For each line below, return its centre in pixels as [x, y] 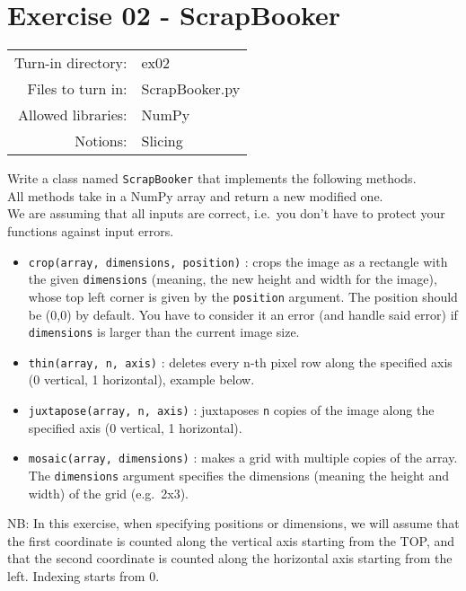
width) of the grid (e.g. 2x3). [108, 493]
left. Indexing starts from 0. [84, 575]
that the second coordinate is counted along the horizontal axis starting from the [230, 558]
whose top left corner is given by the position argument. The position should [243, 296]
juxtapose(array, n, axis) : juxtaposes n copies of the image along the [231, 410]
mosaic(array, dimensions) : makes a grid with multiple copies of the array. [243, 458]
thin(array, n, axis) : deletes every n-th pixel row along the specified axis [240, 362]
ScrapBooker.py [191, 89]
